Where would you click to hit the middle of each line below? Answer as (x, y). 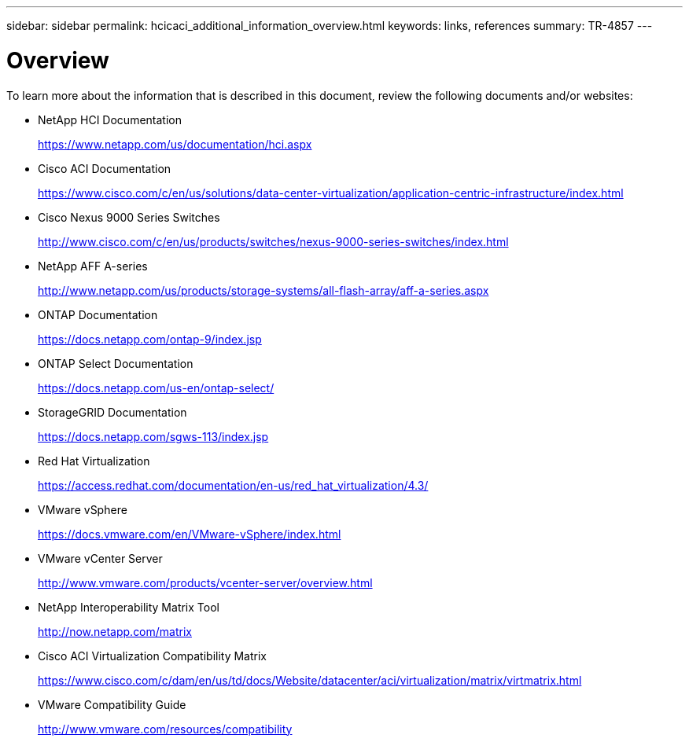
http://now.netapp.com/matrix (115, 631)
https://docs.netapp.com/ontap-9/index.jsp (150, 339)
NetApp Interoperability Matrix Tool (129, 607)
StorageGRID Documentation (112, 412)
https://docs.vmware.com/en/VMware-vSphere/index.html (190, 534)
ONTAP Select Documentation (116, 363)
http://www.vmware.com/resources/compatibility (165, 729)
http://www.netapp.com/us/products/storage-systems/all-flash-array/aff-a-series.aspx (263, 290)
